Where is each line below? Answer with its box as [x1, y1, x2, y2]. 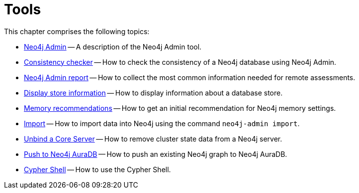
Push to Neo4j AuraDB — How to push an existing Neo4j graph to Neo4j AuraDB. [24, 149, 287, 158]
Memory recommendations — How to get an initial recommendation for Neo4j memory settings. [24, 103, 336, 112]
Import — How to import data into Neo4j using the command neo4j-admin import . [24, 119, 300, 128]
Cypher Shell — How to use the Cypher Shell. [24, 165, 171, 174]
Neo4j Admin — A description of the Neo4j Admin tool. [24, 42, 202, 51]
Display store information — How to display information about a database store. [24, 88, 283, 97]
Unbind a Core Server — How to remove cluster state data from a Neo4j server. [24, 134, 282, 143]
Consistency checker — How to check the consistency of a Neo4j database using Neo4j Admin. [24, 57, 337, 66]
